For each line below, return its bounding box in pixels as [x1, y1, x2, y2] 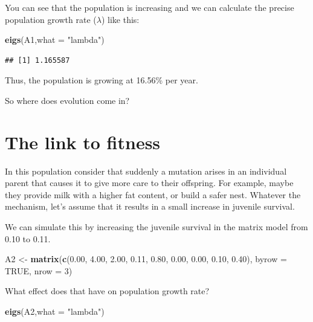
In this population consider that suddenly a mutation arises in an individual [5, 164, 287, 177]
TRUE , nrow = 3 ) [5, 264, 73, 277]
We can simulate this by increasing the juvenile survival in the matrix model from [5, 221, 308, 233]
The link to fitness [5, 129, 161, 154]
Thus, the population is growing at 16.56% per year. [5, 74, 198, 86]
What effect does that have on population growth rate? [5, 285, 210, 297]
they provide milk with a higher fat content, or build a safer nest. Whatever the [5, 188, 301, 201]
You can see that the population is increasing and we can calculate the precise [5, 1, 294, 13]
